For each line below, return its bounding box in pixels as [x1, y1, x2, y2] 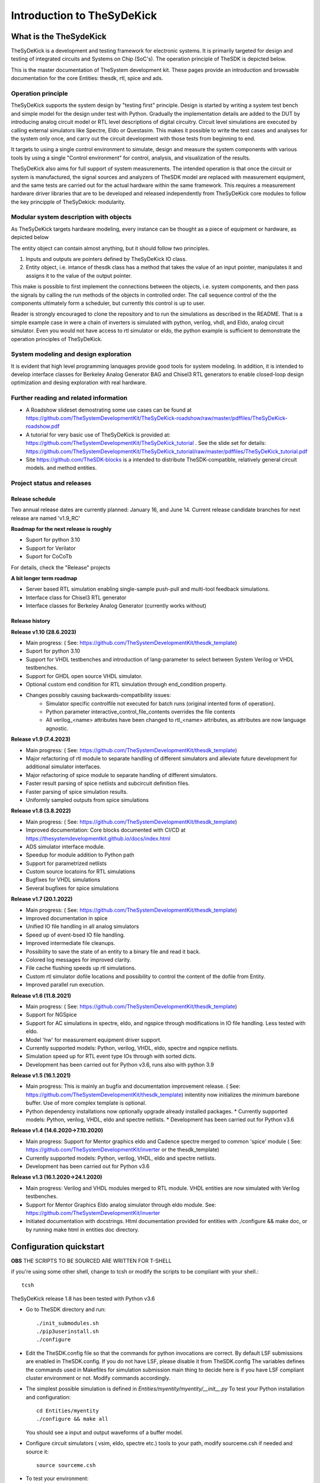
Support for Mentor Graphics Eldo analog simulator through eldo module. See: [25, 1201, 216, 1208]
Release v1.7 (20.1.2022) [11, 896, 73, 903]
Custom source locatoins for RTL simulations [25, 868, 136, 875]
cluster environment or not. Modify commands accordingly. [25, 1374, 171, 1382]
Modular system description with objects [11, 213, 132, 221]
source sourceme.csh [36, 1462, 96, 1469]
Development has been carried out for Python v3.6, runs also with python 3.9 [25, 1061, 215, 1068]
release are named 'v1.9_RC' [11, 514, 81, 521]
